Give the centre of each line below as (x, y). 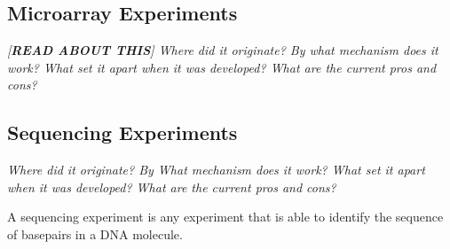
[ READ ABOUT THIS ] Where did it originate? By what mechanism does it (223, 50)
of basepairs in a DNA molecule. (95, 233)
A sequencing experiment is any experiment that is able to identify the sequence (225, 217)
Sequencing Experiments (122, 132)
